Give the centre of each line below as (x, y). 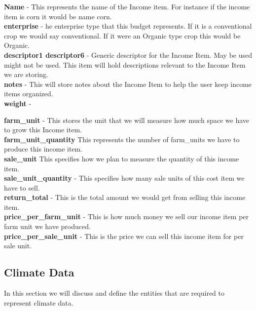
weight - (18, 103)
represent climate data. (39, 302)
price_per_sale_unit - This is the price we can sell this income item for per (124, 236)
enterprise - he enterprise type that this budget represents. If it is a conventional (128, 26)
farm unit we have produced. (47, 226)
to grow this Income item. (43, 130)
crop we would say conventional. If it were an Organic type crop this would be (122, 35)
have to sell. (22, 187)
